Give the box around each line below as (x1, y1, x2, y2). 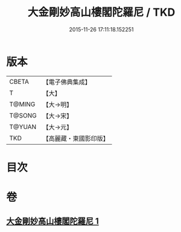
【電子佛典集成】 (42, 78, 92, 86)
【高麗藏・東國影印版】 (42, 134, 110, 142)
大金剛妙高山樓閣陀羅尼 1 (6, 216, 100, 227)
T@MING (9, 100, 36, 108)
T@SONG (9, 111, 37, 119)
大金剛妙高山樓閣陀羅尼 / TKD (27, 5, 176, 19)
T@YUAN (9, 122, 37, 131)
